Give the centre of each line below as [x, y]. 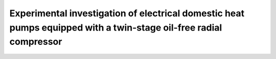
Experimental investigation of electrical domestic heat [127, 13]
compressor [36, 42]
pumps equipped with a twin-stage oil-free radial [116, 27]
